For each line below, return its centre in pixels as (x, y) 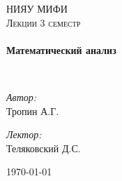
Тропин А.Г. (33, 110)
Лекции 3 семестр (44, 22)
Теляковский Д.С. (44, 148)
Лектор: (24, 134)
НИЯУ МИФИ (37, 8)
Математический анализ (61, 49)
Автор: (22, 96)
